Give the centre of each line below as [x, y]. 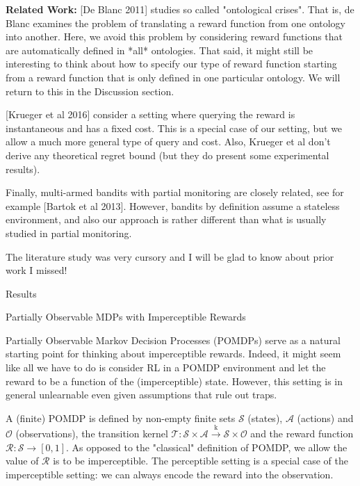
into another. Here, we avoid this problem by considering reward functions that [174, 37]
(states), [265, 418]
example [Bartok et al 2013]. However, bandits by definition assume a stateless [173, 205]
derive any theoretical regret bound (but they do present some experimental [167, 155]
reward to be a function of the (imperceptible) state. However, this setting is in [174, 381]
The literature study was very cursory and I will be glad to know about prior [170, 256]
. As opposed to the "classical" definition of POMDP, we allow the [207, 447]
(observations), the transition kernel [92, 434]
